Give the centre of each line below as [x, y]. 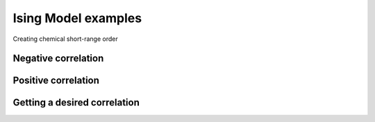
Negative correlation [58, 59]
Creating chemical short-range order [65, 39]
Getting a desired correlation [76, 103]
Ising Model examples [77, 18]
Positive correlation [56, 81]
